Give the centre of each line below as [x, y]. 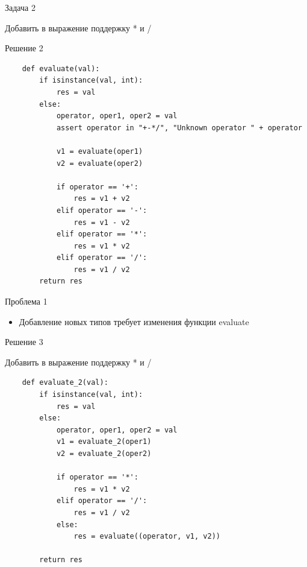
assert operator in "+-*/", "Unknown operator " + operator [179, 128]
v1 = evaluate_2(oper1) [104, 442]
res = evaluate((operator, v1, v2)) [147, 537]
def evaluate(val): [61, 68]
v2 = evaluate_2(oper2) [104, 454]
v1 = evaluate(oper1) [100, 151]
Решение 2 [24, 48]
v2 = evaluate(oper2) [100, 163]
